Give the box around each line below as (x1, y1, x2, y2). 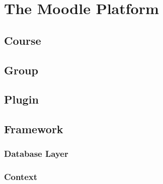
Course (4, 32, 41, 48)
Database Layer (4, 147, 68, 160)
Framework (4, 121, 63, 137)
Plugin (4, 91, 39, 107)
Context (4, 170, 38, 183)
